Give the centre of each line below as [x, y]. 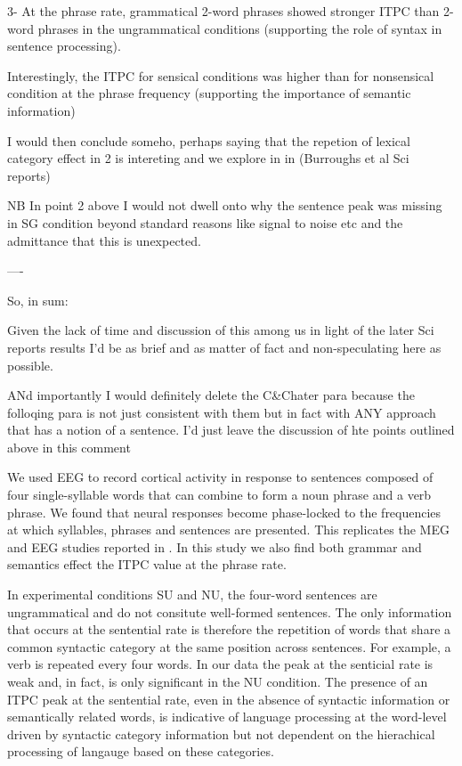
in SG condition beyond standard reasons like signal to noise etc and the [205, 222]
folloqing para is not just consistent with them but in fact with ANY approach [222, 412]
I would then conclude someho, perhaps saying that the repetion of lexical [209, 140]
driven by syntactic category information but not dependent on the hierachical [221, 733]
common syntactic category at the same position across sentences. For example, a [229, 646]
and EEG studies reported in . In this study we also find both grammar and [215, 546]
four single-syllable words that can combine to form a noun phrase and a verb [219, 495]
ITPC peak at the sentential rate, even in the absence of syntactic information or [229, 699]
